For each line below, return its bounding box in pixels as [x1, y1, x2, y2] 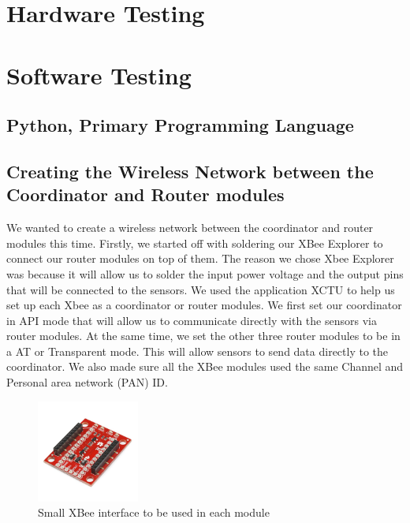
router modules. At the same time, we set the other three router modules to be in [6, 327, 401, 344]
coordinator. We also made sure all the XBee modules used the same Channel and [6, 358, 404, 375]
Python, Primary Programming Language [6, 113, 354, 137]
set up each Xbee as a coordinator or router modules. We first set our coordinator [6, 297, 402, 313]
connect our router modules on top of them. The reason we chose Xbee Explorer [6, 250, 394, 267]
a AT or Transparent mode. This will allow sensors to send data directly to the [6, 342, 389, 359]
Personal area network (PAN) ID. [6, 374, 168, 390]
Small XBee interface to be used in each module [38, 504, 270, 521]
